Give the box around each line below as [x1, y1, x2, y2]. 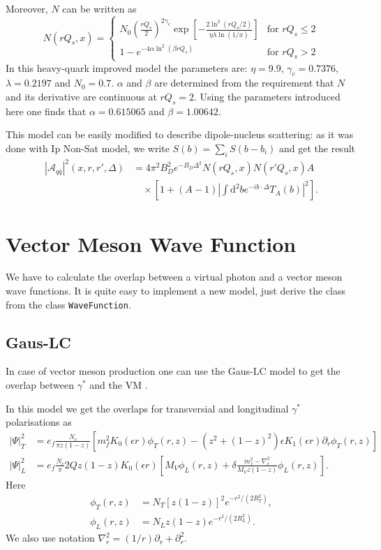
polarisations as [6, 415, 72, 429]
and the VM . [89, 378, 148, 392]
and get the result [279, 140, 356, 155]
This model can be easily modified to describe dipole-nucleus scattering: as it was [6, 127, 354, 142]
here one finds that [6, 103, 87, 118]
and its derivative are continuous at [6, 89, 157, 103]
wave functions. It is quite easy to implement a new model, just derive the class [6, 283, 345, 298]
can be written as [62, 1, 137, 15]
